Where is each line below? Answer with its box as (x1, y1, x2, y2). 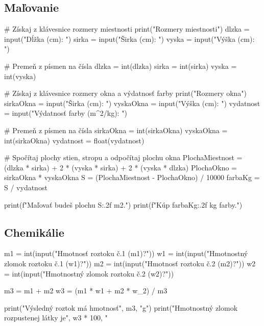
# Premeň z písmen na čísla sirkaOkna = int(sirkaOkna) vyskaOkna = (4, 124, 228, 135)
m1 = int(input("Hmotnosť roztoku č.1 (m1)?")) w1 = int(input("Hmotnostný (4, 248, 248, 259)
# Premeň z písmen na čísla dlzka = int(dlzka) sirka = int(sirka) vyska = (4, 60, 237, 71)
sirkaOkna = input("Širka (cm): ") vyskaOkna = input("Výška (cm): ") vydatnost (4, 97, 260, 108)
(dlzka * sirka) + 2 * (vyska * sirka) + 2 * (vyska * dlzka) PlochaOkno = (4, 162, 237, 172)
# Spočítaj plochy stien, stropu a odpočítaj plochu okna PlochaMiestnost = (4, 152, 243, 163)
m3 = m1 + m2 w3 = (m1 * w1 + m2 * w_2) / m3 (4, 285, 167, 296)
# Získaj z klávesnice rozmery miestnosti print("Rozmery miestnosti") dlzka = (4, 23, 250, 34)
